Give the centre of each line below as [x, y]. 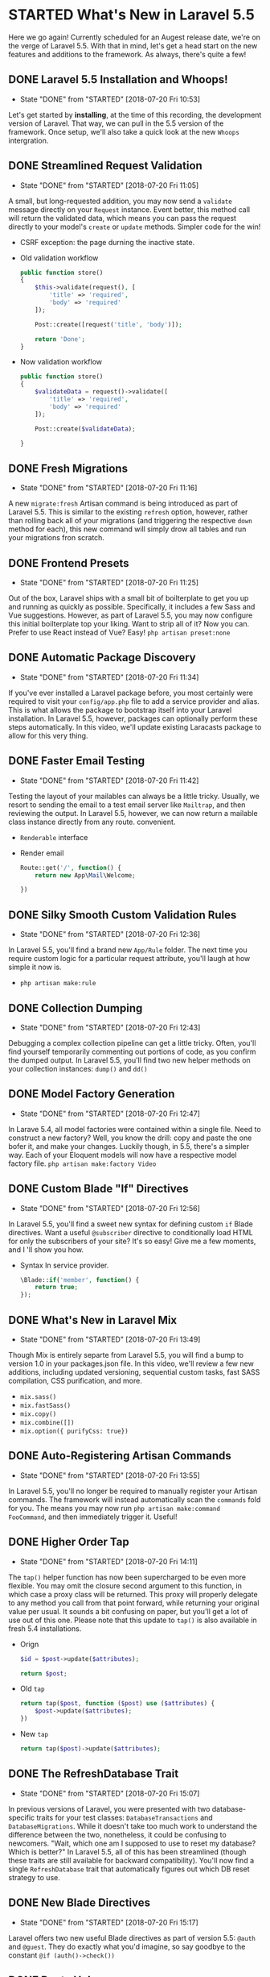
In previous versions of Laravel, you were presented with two [109, 1808]
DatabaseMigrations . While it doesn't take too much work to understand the [133, 1826]
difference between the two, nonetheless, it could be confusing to [117, 1834]
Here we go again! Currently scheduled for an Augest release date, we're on [135, 37]
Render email [42, 853]
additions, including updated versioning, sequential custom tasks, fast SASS [134, 1372]
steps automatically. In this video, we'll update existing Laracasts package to [135, 726]
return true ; [57, 1288]
